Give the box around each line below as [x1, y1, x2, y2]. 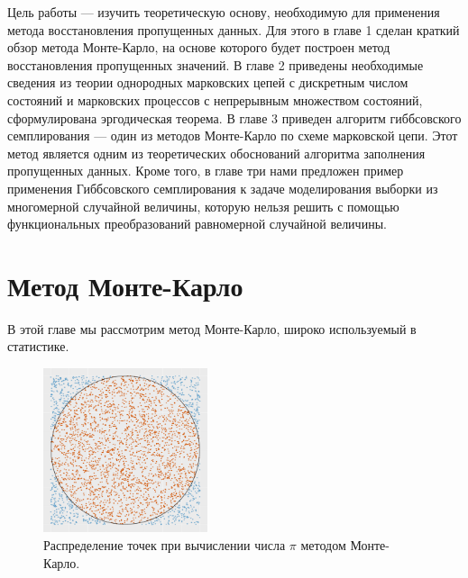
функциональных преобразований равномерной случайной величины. [7, 214, 387, 233]
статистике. [7, 337, 69, 356]
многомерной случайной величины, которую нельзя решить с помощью [7, 196, 399, 215]
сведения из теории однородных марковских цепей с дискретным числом [7, 73, 408, 92]
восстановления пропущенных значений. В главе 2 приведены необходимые [7, 55, 424, 74]
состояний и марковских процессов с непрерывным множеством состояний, [7, 90, 423, 109]
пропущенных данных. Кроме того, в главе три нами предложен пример [7, 161, 404, 180]
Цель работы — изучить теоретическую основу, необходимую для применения [7, 3, 440, 21]
